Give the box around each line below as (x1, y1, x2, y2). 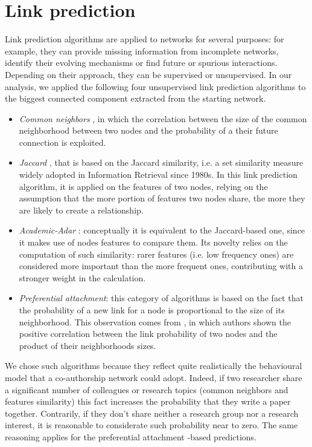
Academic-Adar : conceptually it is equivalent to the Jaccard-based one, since (19, 224, 305, 237)
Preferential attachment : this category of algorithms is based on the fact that (19, 292, 304, 304)
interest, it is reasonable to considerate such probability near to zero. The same (5, 419, 298, 431)
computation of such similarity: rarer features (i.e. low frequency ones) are (19, 247, 294, 260)
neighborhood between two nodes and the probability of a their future (19, 124, 278, 137)
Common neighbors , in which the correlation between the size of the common (19, 112, 307, 125)
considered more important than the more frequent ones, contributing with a (19, 259, 303, 272)
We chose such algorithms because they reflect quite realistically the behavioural (5, 359, 302, 372)
